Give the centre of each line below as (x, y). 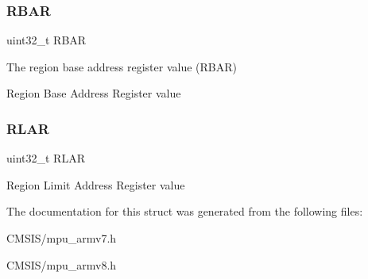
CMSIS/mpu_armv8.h (62, 264)
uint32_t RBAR (46, 40)
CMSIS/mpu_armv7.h (62, 238)
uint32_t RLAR (46, 158)
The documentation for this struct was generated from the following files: (185, 211)
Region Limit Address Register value (96, 184)
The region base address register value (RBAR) (122, 66)
